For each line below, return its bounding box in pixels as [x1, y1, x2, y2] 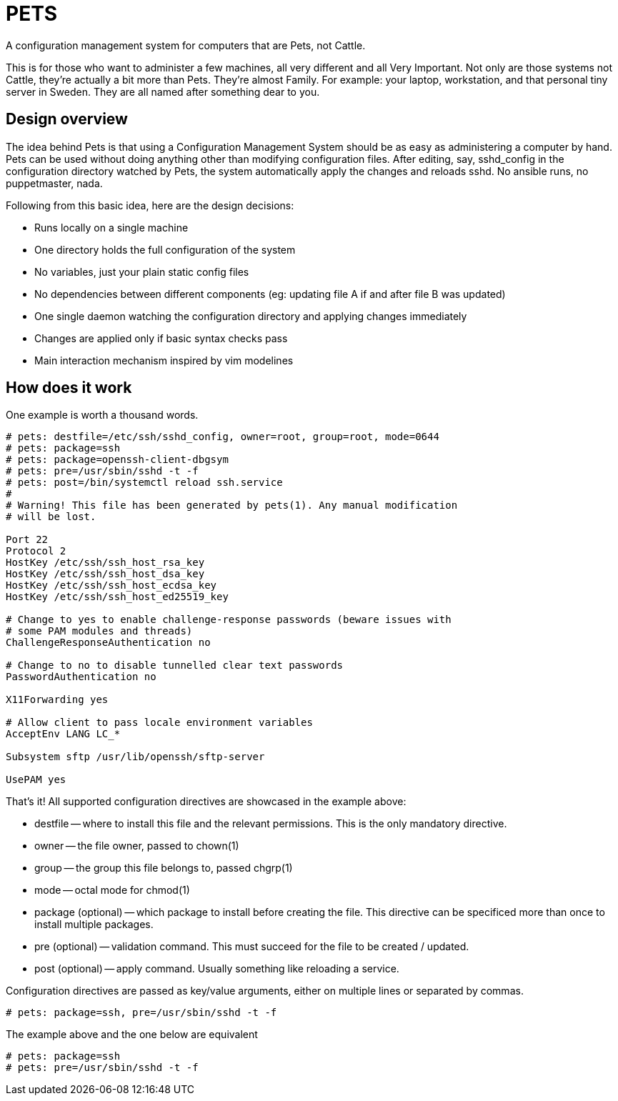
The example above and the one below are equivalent [6, 1028, 258, 1041]
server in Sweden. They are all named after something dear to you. [6, 85, 320, 98]
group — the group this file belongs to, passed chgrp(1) [34, 862, 293, 875]
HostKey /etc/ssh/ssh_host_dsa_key [6, 568, 205, 580]
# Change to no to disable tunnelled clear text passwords [6, 659, 344, 672]
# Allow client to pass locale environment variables [6, 717, 313, 729]
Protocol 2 [6, 545, 66, 557]
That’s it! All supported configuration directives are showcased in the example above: [6, 795, 407, 808]
